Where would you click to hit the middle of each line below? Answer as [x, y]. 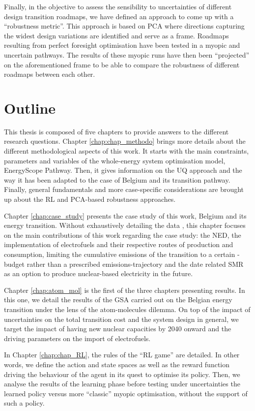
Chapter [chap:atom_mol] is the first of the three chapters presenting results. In [125, 290]
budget [14, 264]
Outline [30, 108]
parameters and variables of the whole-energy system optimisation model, [115, 160]
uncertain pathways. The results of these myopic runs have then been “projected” [127, 54]
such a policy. [24, 403]
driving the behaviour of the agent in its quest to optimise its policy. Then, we [122, 374]
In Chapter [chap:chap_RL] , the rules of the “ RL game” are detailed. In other [122, 355]
